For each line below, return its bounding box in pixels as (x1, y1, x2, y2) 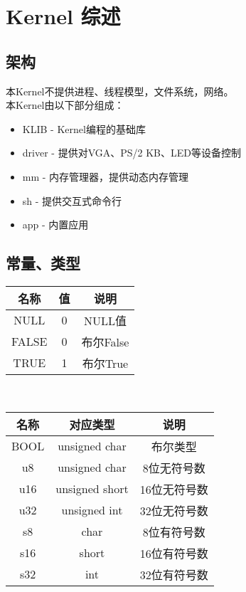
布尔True (82, 354, 129, 371)
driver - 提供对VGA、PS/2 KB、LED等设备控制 (22, 145, 242, 160)
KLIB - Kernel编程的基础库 (22, 121, 146, 136)
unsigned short (55, 480, 129, 497)
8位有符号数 (142, 523, 205, 540)
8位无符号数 (142, 459, 205, 476)
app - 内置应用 (22, 217, 89, 232)
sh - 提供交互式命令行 (22, 193, 122, 208)
